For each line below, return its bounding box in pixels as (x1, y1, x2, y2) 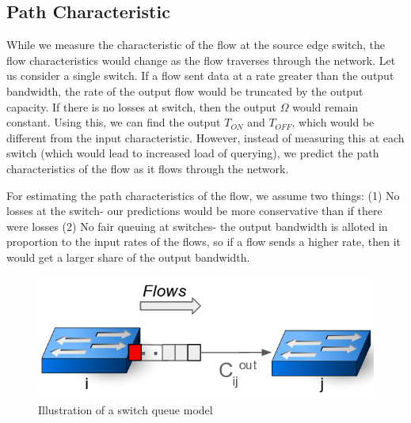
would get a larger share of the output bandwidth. (6, 248, 250, 265)
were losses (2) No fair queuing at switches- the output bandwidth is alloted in (6, 217, 388, 234)
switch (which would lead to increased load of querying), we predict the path (6, 145, 379, 161)
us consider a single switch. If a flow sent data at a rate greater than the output (6, 67, 394, 84)
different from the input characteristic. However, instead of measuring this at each (6, 129, 405, 145)
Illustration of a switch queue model (38, 401, 213, 417)
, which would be (291, 114, 375, 130)
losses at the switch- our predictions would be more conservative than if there (6, 202, 382, 219)
